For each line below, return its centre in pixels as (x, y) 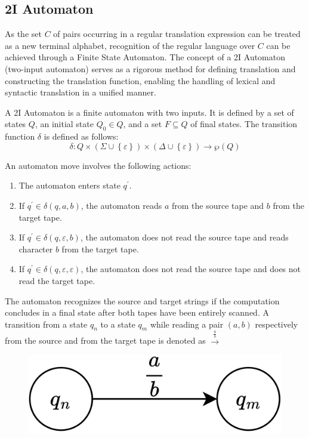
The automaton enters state (69, 185)
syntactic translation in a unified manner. (81, 92)
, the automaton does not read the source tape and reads (184, 237)
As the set (23, 34)
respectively (276, 324)
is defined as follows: (81, 136)
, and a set (143, 124)
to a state (118, 324)
